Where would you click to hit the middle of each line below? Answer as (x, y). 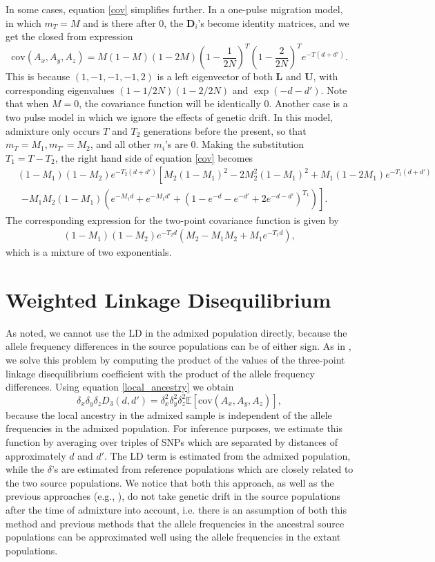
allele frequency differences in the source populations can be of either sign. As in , (178, 346)
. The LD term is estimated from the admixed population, (228, 455)
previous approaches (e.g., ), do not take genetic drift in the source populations (173, 496)
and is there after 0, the (133, 22)
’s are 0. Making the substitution (235, 144)
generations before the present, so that (225, 130)
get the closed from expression (69, 36)
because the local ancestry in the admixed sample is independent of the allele (169, 414)
